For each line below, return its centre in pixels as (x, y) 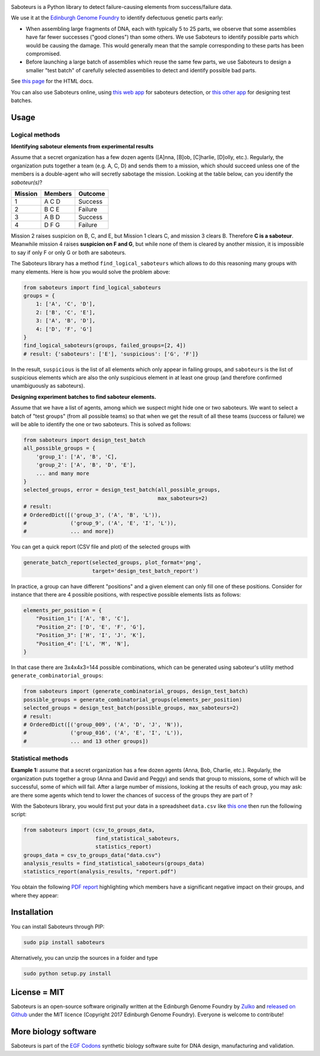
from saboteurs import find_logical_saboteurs (92, 287)
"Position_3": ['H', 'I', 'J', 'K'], (91, 635)
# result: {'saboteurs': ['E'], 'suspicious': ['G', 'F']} (111, 354)
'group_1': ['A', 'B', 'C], (77, 456)
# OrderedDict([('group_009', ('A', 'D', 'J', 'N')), (103, 724)
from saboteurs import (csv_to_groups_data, (89, 830)
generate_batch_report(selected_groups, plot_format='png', (113, 563)
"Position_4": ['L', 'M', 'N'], (83, 643)
